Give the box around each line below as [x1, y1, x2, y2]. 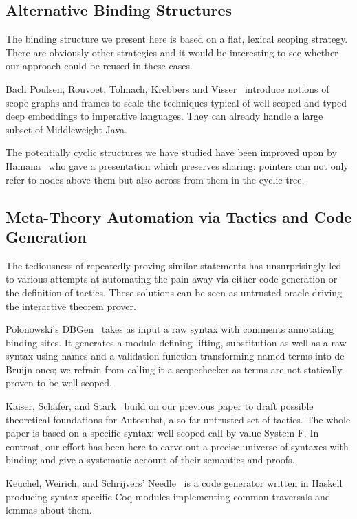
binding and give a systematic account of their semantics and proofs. [6, 452, 295, 467]
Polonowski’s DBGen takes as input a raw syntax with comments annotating [6, 322, 334, 336]
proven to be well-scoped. [6, 375, 112, 390]
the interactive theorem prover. [6, 298, 136, 313]
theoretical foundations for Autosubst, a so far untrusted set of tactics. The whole [6, 412, 351, 426]
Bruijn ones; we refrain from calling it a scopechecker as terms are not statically [6, 362, 343, 376]
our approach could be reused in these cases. [6, 58, 193, 73]
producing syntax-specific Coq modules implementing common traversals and [6, 489, 331, 503]
